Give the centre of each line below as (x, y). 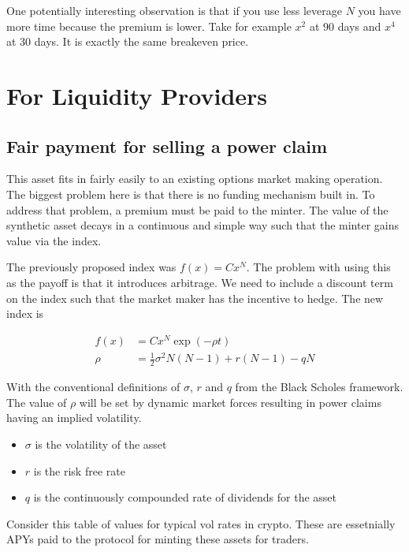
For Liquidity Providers (137, 95)
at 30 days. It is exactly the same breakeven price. (128, 41)
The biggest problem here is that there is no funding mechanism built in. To (191, 194)
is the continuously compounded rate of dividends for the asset (185, 497)
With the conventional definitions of (93, 387)
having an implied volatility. (74, 418)
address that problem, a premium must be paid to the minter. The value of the (197, 209)
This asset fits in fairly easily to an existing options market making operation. (195, 179)
